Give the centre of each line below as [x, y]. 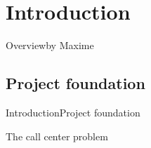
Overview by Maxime [50, 45]
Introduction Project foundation [73, 112]
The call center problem [57, 136]
